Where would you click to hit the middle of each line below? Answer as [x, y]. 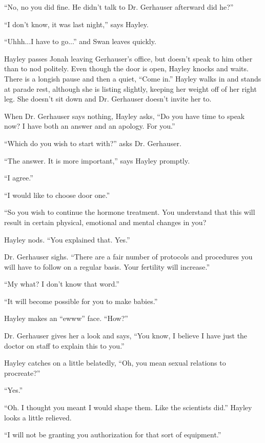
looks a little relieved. [38, 417]
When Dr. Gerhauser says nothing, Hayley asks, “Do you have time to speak [125, 116]
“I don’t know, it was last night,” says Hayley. [76, 24]
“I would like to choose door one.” [57, 195]
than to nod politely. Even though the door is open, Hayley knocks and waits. [126, 68]
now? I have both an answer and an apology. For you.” [90, 126]
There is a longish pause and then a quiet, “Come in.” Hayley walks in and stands [133, 78]
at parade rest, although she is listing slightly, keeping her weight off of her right [130, 88]
